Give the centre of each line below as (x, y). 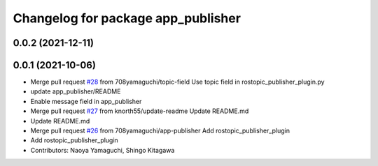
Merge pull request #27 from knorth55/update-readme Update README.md (140, 111)
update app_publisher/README (76, 91)
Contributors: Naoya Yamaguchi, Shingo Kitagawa (103, 150)
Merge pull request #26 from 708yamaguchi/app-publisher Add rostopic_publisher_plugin (160, 131)
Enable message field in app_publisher (86, 101)
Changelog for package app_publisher (127, 18)
